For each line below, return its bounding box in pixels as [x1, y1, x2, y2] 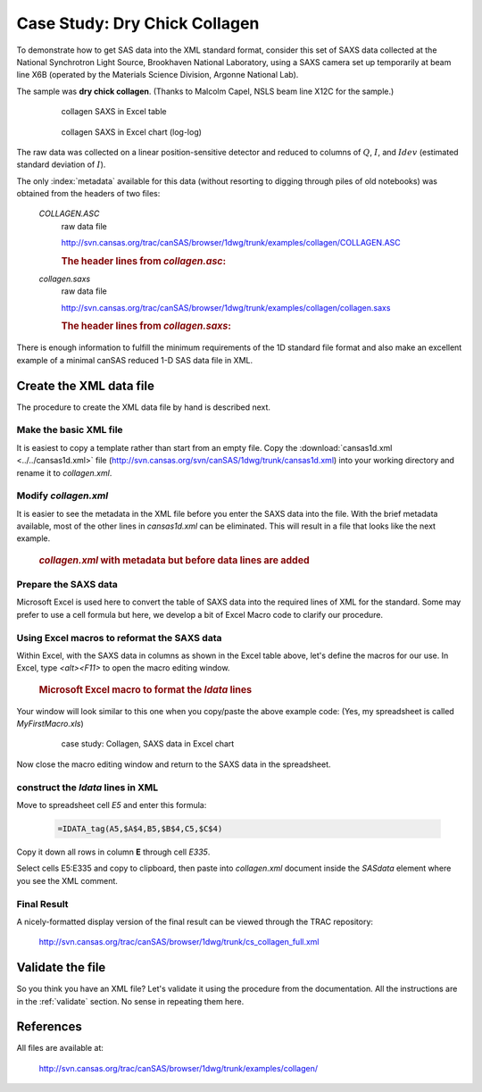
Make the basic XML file [16, 424, 124, 437]
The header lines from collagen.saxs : [61, 320, 232, 332]
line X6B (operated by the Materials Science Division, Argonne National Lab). [16, 70, 299, 80]
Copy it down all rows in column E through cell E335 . [16, 846, 211, 857]
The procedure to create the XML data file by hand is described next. [16, 402, 271, 413]
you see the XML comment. [16, 875, 118, 886]
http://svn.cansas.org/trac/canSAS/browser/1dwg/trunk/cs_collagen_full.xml [38, 937, 320, 947]
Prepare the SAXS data [16, 579, 118, 591]
